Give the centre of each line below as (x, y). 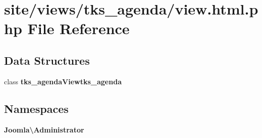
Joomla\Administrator (44, 129)
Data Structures (47, 60)
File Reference (78, 28)
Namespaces (36, 108)
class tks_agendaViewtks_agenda (63, 81)
